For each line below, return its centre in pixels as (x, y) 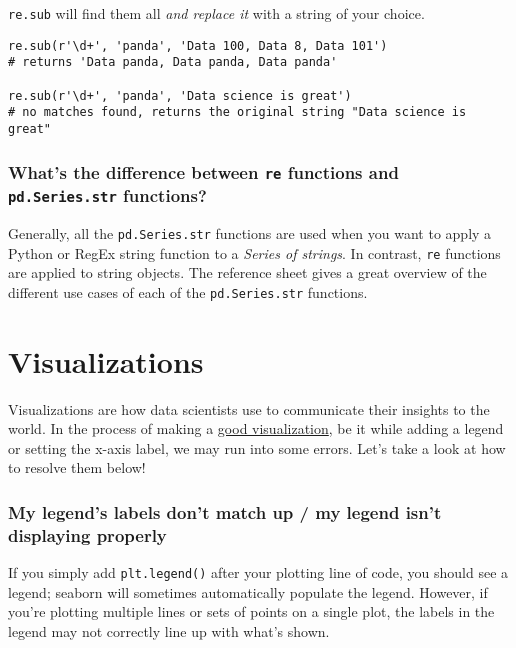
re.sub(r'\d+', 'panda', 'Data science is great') (180, 95)
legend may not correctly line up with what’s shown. (169, 630)
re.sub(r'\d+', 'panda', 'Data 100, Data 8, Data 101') (198, 45)
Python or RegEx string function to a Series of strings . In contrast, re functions (254, 252)
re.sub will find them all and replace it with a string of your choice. (216, 13)
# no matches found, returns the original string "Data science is (237, 112)
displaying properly (87, 534)
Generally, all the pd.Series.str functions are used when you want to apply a (250, 232)
